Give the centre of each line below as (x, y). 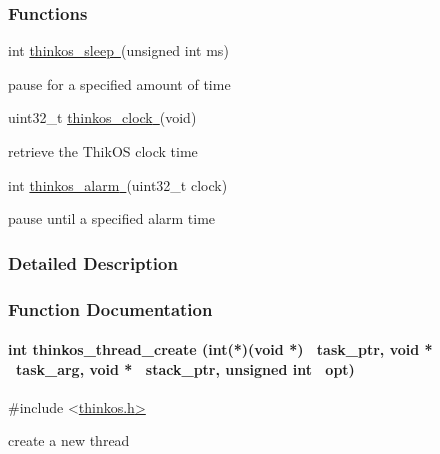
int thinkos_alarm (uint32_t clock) (118, 184)
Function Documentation (110, 308)
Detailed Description (93, 262)
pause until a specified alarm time (112, 218)
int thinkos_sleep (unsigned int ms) (118, 50)
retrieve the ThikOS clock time (103, 151)
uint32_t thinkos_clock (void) (102, 117)
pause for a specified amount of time (119, 83)
